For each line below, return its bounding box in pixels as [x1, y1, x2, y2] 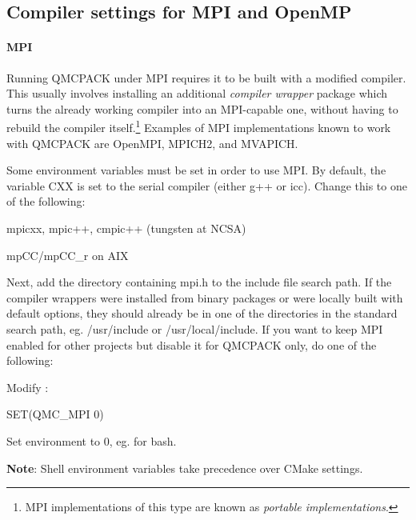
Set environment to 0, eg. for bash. [6, 432, 177, 449]
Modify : [6, 378, 49, 395]
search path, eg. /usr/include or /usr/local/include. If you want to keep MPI [6, 320, 383, 337]
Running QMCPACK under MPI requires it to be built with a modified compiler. [6, 69, 406, 86]
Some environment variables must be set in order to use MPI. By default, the [6, 162, 386, 178]
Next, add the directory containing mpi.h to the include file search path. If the [6, 274, 392, 290]
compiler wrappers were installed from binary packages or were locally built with [6, 289, 403, 306]
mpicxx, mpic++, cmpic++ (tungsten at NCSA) [6, 219, 246, 236]
